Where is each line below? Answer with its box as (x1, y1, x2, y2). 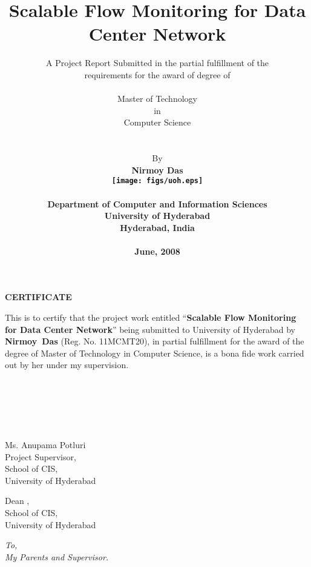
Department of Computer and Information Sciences (47, 197, 267, 210)
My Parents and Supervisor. (5, 550, 109, 563)
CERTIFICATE (5, 290, 72, 303)
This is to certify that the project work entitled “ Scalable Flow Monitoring (5, 311, 296, 324)
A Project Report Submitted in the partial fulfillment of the (45, 56, 269, 69)
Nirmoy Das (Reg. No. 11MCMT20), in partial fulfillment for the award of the (5, 335, 304, 347)
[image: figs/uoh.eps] (111, 176, 203, 186)
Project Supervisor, (5, 450, 76, 463)
